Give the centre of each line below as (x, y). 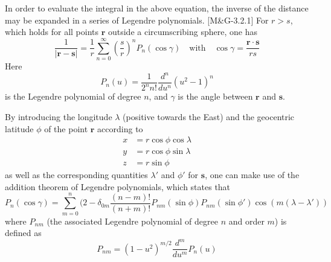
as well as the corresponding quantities (76, 175)
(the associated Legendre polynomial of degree (132, 221)
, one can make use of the (252, 175)
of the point (66, 128)
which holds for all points (52, 32)
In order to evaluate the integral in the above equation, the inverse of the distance (157, 8)
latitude (19, 128)
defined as (23, 233)
